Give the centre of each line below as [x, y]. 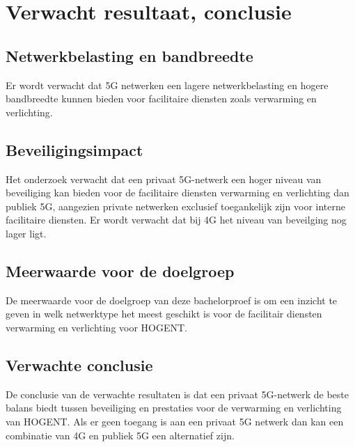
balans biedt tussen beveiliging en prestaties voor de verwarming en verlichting [174, 408]
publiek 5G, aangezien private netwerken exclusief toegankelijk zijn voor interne [176, 206]
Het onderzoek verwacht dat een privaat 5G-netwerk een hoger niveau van [164, 179]
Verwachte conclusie [79, 364]
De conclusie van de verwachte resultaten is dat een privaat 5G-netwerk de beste [177, 394]
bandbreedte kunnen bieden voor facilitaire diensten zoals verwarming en [161, 99]
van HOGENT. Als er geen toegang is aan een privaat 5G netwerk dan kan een [175, 421]
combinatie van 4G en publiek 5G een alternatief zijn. [120, 435]
